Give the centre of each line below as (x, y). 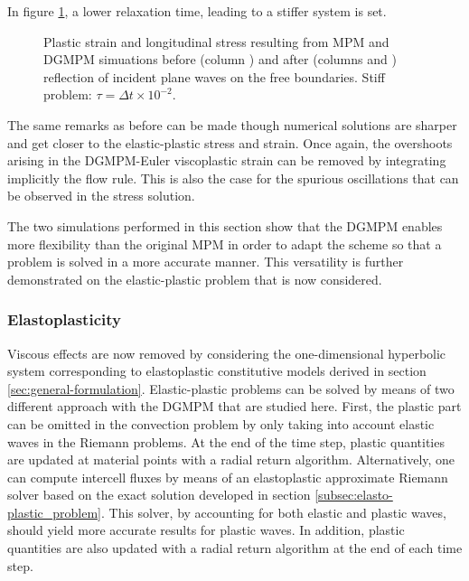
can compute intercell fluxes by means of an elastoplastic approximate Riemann (228, 477)
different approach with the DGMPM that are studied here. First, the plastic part (234, 406)
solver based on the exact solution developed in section (159, 495)
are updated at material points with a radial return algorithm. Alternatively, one (231, 459)
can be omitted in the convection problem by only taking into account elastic (221, 423)
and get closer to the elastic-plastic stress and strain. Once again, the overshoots (230, 142)
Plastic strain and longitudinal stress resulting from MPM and (216, 41)
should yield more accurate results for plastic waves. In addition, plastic (206, 530)
